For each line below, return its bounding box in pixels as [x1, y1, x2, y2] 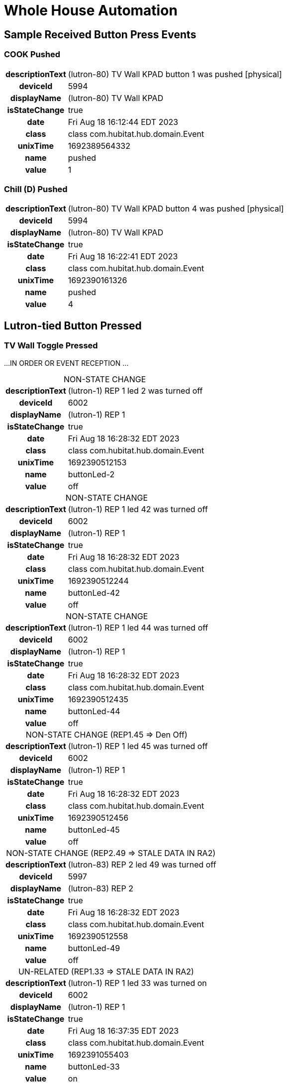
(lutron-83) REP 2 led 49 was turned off [68, 859, 216, 869]
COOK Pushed [4, 49, 61, 60]
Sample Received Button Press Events [4, 28, 196, 41]
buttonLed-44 [68, 706, 120, 716]
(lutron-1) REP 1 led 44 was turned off [68, 622, 208, 633]
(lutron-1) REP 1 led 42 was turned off [68, 504, 208, 514]
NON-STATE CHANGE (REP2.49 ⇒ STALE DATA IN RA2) [6, 848, 216, 858]
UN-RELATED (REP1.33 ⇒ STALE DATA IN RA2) [18, 966, 194, 976]
